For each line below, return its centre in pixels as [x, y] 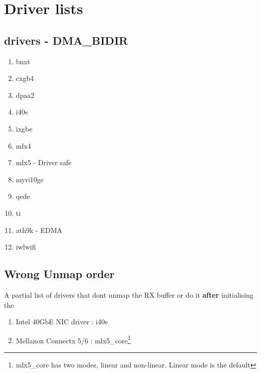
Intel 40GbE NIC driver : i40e [62, 322]
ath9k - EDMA [39, 230]
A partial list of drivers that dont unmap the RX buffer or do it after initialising [129, 294]
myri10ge [30, 179]
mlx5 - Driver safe [44, 162]
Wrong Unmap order [59, 274]
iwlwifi [26, 247]
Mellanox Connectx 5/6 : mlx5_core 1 [73, 339]
